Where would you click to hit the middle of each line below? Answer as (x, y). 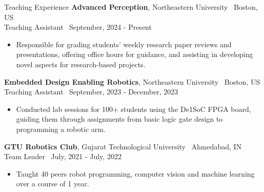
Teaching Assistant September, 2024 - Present (78, 27)
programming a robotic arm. (61, 129)
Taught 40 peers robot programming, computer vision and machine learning (135, 173)
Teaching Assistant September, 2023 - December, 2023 (91, 92)
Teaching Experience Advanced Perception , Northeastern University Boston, (131, 7)
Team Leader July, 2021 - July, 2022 (63, 156)
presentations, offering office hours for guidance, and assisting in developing (135, 54)
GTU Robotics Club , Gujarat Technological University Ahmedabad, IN (123, 146)
